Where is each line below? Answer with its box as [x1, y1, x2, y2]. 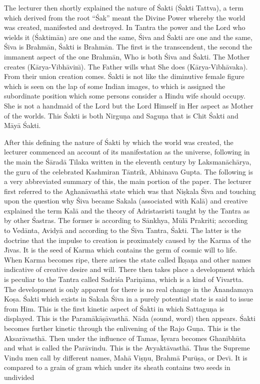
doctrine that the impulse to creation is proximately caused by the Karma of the [4, 234, 251, 245]
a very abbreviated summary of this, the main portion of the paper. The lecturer [4, 176, 251, 186]
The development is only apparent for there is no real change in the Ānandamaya [4, 283, 253, 294]
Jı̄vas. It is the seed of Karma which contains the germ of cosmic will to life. [4, 244, 237, 255]
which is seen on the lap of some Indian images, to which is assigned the [4, 80, 225, 91]
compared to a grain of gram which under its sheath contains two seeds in [4, 362, 230, 372]
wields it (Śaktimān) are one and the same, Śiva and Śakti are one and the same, [4, 31, 252, 42]
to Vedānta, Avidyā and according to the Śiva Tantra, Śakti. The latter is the [4, 225, 241, 235]
